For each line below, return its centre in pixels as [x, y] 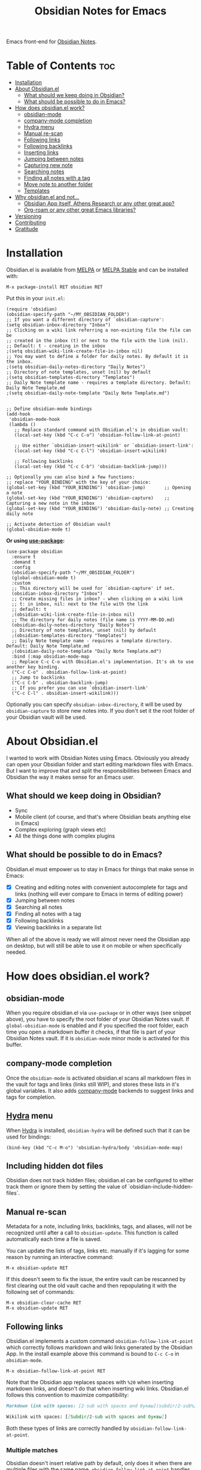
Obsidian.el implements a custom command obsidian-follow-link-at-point [100, 1341]
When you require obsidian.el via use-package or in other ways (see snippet [99, 1013]
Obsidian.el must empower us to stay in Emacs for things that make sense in [100, 869]
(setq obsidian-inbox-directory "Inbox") [59, 325]
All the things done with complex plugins [65, 836]
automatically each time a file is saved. [54, 1239]
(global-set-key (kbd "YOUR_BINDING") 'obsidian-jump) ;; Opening [99, 488]
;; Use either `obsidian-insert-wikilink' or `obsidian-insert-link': [104, 446]
